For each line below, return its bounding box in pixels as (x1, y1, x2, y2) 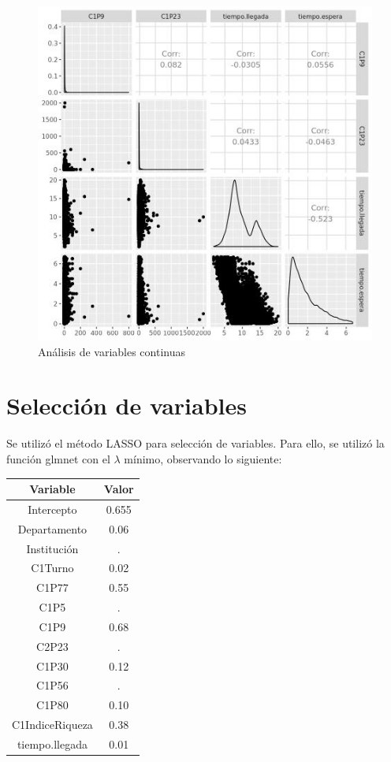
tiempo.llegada (17, 735, 88, 752)
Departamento (17, 520, 88, 537)
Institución (26, 540, 79, 556)
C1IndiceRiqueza (12, 716, 93, 733)
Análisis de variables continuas (38, 343, 186, 359)
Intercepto (28, 500, 77, 517)
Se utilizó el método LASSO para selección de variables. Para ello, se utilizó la (6, 435, 385, 452)
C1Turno (31, 559, 74, 576)
